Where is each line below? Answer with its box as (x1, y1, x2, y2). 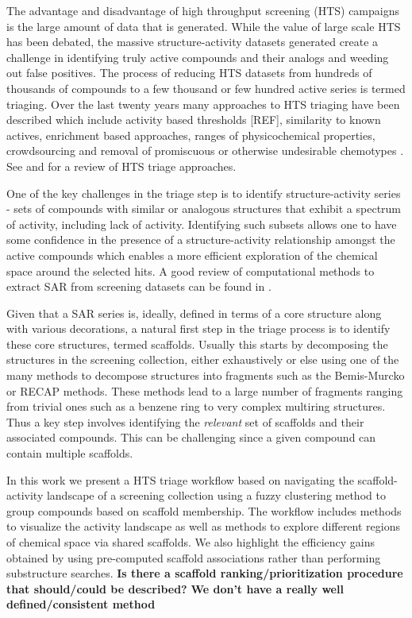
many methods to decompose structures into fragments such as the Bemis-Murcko (6, 367, 405, 384)
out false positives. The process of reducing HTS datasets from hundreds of (6, 64, 372, 81)
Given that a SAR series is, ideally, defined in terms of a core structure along (6, 304, 382, 321)
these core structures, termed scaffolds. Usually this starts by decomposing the (6, 335, 388, 352)
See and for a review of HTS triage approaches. (6, 157, 237, 174)
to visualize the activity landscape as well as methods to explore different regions (6, 518, 400, 535)
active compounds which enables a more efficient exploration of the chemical (6, 246, 378, 263)
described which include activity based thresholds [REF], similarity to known (6, 111, 381, 128)
